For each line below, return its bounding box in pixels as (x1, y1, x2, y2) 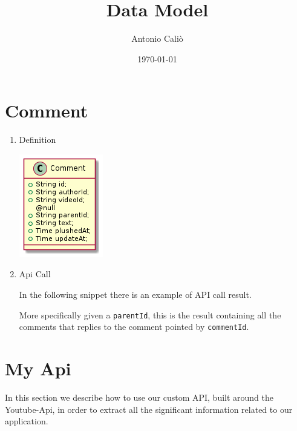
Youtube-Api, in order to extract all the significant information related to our (5, 403, 293, 415)
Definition (19, 133, 56, 146)
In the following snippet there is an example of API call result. (19, 288, 252, 301)
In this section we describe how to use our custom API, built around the (5, 391, 274, 404)
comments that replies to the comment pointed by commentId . (19, 320, 249, 333)
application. (5, 415, 48, 427)
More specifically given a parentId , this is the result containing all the (19, 308, 281, 321)
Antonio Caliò (131, 32, 183, 45)
